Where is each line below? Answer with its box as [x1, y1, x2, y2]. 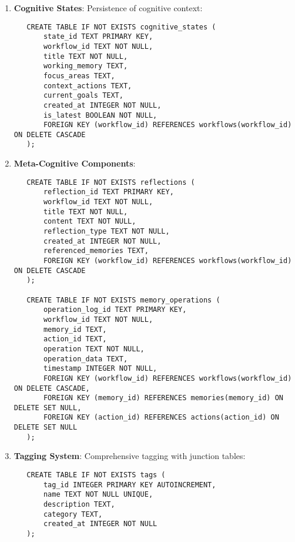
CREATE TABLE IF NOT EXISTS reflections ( [26, 178, 195, 187]
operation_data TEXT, [43, 354, 128, 363]
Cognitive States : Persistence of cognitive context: [14, 2, 203, 14]
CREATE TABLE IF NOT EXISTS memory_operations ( [26, 295, 220, 304]
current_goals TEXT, [43, 91, 123, 100]
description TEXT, [43, 500, 115, 508]
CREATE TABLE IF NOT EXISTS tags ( [26, 471, 166, 480]
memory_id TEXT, [43, 325, 107, 334]
